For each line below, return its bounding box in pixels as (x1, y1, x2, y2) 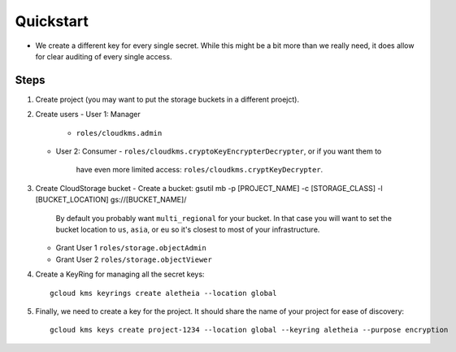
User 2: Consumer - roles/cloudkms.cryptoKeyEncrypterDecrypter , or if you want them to (55, 146, 382, 156)
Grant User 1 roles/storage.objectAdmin (55, 243, 206, 253)
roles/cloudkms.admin (76, 128, 163, 137)
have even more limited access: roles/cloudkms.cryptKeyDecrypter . (76, 165, 324, 175)
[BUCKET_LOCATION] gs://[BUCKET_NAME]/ (35, 195, 187, 205)
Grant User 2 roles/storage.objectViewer (55, 254, 213, 264)
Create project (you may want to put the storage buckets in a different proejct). (35, 94, 300, 104)
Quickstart (15, 12, 89, 30)
